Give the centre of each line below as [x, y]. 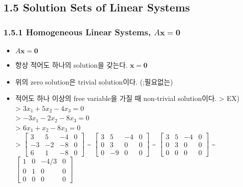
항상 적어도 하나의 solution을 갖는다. [71, 65]
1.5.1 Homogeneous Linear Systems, [77, 32]
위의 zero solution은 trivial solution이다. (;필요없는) [94, 81]
